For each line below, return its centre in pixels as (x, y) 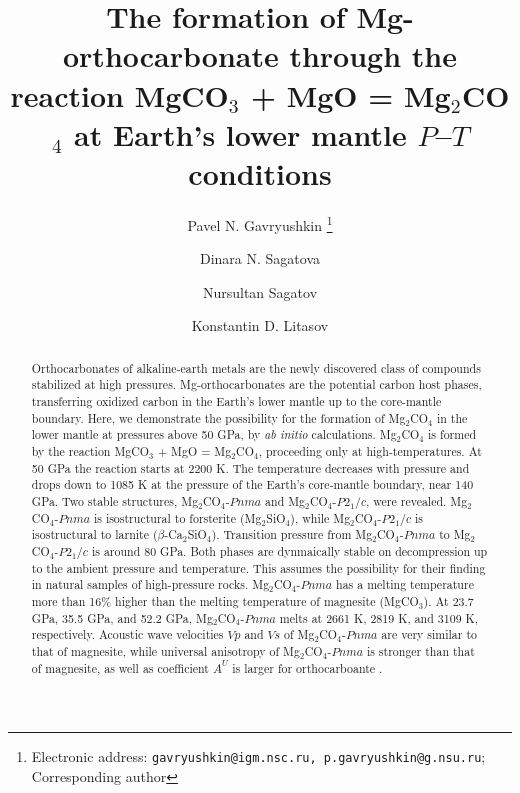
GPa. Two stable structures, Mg (115, 500)
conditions (260, 172)
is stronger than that (420, 650)
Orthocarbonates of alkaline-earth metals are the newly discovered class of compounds (256, 367)
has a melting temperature (405, 584)
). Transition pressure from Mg (292, 534)
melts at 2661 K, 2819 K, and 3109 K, (379, 617)
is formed (452, 434)
